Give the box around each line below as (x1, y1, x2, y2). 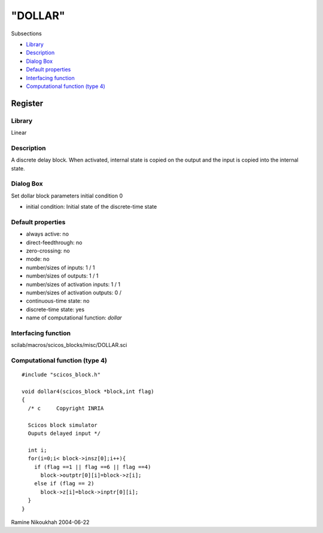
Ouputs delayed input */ (28, 430, 101, 437)
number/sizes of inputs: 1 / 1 (26, 264, 95, 271)
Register (11, 98, 44, 108)
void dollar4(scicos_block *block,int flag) (22, 388, 155, 395)
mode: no (26, 255, 50, 263)
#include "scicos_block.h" (22, 371, 101, 378)
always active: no (26, 230, 69, 237)
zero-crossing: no (26, 247, 70, 254)
